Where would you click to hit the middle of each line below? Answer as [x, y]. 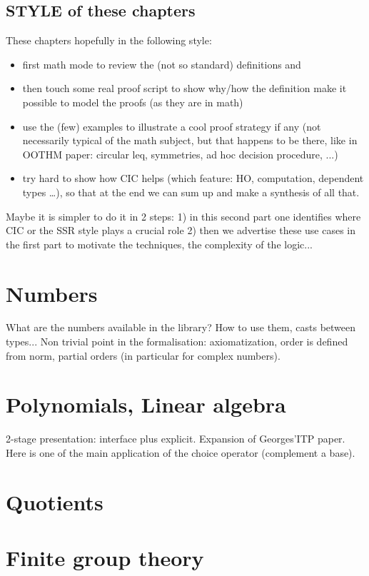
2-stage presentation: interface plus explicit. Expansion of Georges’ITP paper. [176, 439]
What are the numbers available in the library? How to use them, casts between [181, 327]
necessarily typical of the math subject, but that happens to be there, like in [190, 140]
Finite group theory [105, 558]
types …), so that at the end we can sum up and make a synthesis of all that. [191, 192]
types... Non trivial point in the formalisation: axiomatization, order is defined [177, 342]
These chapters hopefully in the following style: [109, 40]
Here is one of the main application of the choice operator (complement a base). [181, 452]
